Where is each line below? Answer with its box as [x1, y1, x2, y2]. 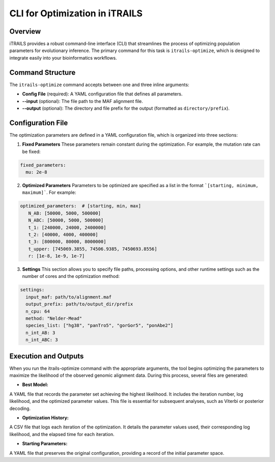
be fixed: [22, 148, 41, 155]
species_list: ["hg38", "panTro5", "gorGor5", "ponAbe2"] [25, 323, 174, 328]
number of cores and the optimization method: [22, 273, 120, 279]
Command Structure [9, 68, 76, 76]
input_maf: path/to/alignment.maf [25, 294, 112, 300]
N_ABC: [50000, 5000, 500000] [28, 217, 104, 223]
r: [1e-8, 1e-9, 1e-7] [28, 253, 85, 259]
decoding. [9, 405, 31, 412]
